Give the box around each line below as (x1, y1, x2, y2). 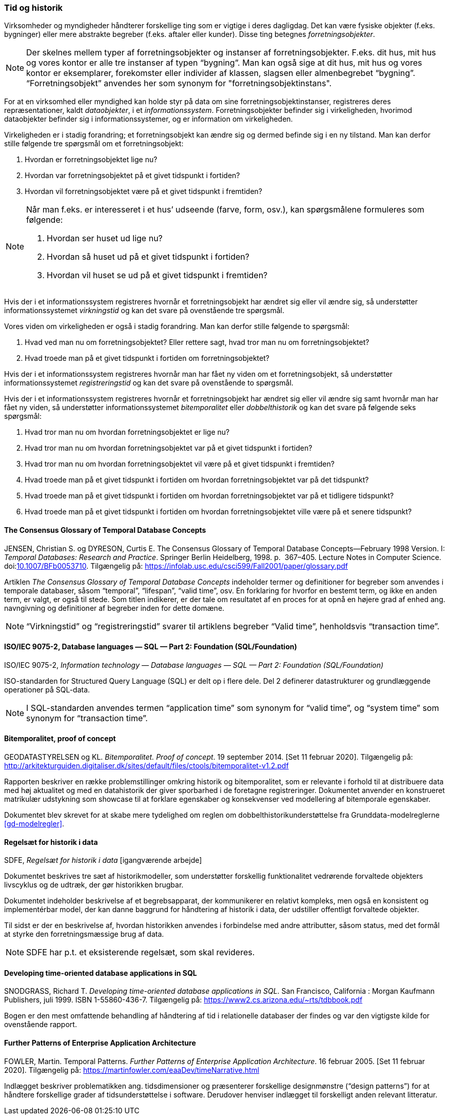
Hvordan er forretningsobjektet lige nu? (25, 155, 158, 164)
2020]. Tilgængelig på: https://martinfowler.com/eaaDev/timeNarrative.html (4, 1065, 260, 1074)
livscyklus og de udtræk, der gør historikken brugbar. (4, 880, 184, 890)
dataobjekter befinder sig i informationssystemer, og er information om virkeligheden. (4, 114, 293, 124)
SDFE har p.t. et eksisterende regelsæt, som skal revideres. (26, 947, 255, 958)
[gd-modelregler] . (4, 819, 65, 828)
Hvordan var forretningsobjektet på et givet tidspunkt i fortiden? (25, 171, 240, 180)
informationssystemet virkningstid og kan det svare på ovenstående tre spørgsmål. (4, 306, 284, 315)
